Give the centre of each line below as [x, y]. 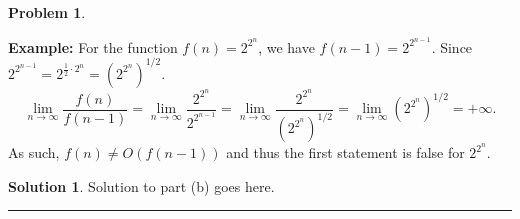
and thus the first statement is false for [345, 152]
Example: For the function [93, 46]
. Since [452, 46]
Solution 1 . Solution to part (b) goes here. [141, 185]
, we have [286, 46]
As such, [34, 152]
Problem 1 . [47, 12]
